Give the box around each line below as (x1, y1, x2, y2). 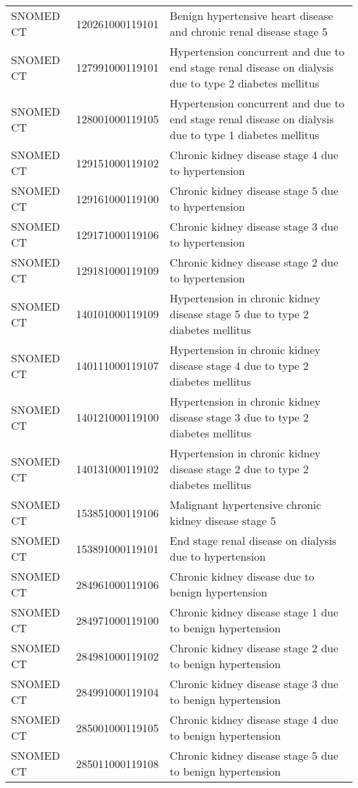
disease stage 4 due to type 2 (169, 357, 309, 373)
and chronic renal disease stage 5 (169, 23, 328, 39)
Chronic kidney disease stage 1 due (169, 604, 339, 620)
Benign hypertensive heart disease (169, 8, 333, 23)
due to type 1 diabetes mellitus (169, 127, 319, 143)
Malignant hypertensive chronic (169, 497, 322, 512)
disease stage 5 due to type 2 (169, 306, 309, 322)
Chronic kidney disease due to (169, 568, 315, 584)
